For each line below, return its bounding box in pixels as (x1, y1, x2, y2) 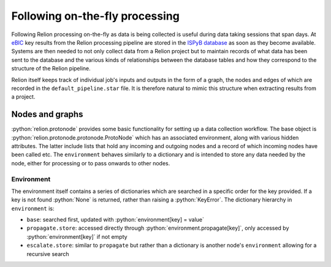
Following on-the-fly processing (11, 9, 180, 23)
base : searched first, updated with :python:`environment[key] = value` (26, 216, 205, 224)
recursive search (26, 250, 70, 257)
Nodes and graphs (11, 109, 83, 119)
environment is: (11, 205, 55, 212)
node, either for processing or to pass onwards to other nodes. (11, 159, 170, 167)
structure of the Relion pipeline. (11, 65, 91, 72)
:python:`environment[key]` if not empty (26, 233, 128, 240)
